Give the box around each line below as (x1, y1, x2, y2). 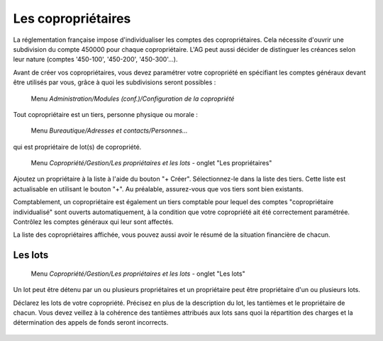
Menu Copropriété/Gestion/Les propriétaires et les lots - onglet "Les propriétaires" (30, 159, 272, 167)
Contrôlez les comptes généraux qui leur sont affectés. (13, 218, 174, 226)
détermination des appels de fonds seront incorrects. (13, 318, 169, 327)
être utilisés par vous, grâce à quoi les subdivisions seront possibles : (13, 78, 216, 86)
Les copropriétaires (13, 11, 131, 26)
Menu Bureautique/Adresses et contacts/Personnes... (30, 126, 188, 135)
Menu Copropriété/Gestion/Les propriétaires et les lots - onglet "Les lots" (30, 269, 245, 278)
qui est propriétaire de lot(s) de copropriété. (13, 142, 142, 151)
